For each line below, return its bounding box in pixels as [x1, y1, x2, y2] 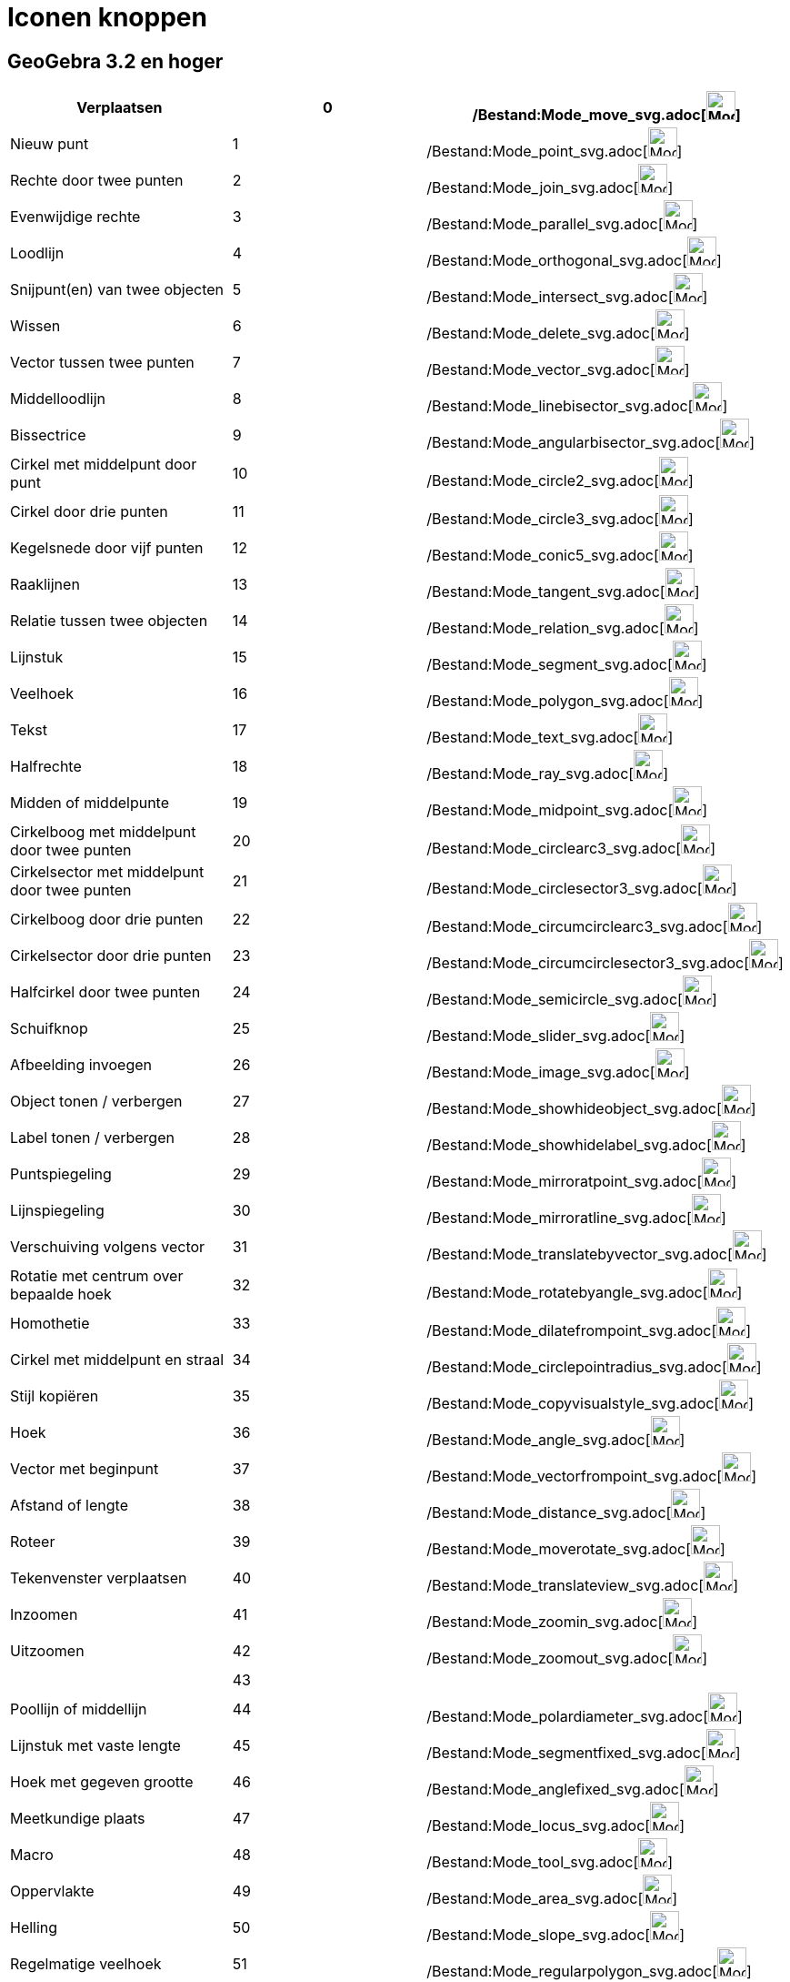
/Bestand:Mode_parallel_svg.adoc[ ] [426, 215, 698, 234]
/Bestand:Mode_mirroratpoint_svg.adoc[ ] [426, 1172, 737, 1191]
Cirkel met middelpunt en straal [10, 1350, 224, 1370]
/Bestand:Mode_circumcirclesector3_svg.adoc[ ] [426, 954, 784, 973]
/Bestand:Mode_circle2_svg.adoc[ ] [426, 471, 694, 490]
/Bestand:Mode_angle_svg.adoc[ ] [426, 1431, 685, 1450]
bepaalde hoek [10, 1285, 112, 1304]
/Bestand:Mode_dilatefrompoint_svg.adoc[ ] [426, 1321, 752, 1340]
